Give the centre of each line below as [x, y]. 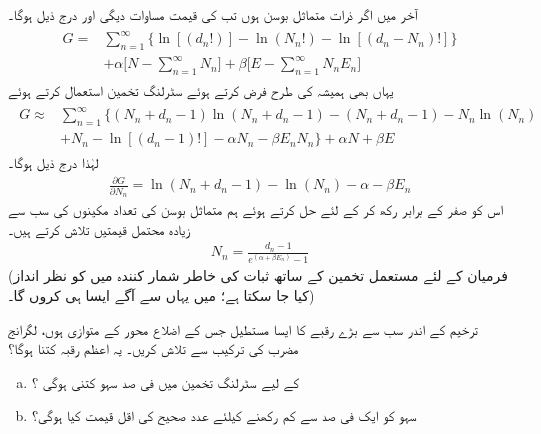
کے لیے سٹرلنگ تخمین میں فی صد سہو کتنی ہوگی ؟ [165, 381]
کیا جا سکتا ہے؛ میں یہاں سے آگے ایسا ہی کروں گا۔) [161, 295]
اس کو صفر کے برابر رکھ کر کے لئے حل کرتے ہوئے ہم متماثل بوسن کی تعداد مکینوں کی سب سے [256, 209]
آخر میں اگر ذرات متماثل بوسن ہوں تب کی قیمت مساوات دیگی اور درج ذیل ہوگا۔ [213, 14]
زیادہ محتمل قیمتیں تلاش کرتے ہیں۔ [99, 228]
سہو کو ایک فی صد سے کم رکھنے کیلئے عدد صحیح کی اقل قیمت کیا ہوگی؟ [224, 415]
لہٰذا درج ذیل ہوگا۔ [53, 162]
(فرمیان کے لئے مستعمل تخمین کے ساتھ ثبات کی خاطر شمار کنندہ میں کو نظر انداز [258, 275]
